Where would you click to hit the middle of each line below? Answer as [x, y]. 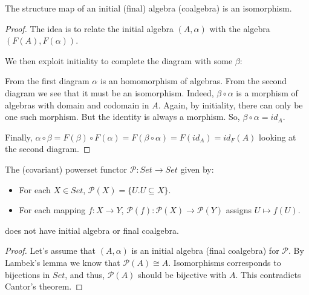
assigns [239, 210]
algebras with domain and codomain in [77, 104]
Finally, [19, 137]
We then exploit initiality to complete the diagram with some [119, 60]
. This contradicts [268, 274]
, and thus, [85, 274]
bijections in [28, 274]
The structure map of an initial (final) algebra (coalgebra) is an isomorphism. [148, 8]
